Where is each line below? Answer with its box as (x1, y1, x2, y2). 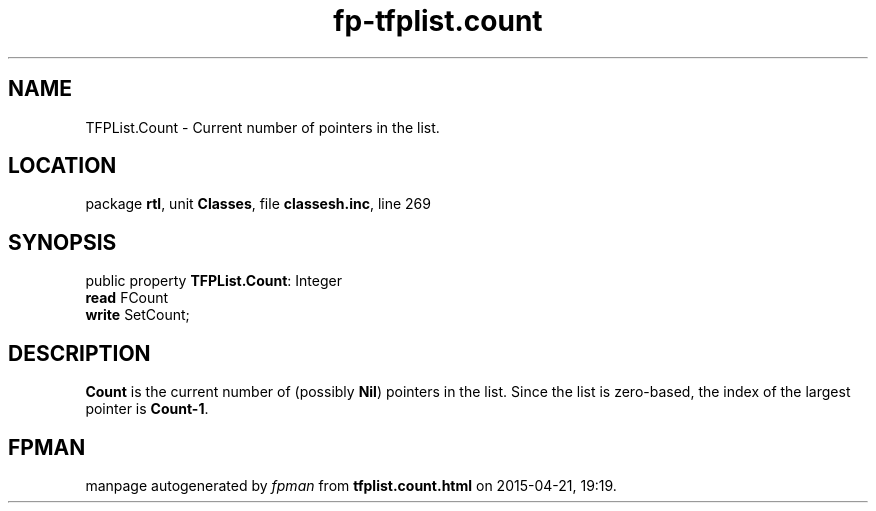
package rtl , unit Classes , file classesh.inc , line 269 (85, 195, 431, 213)
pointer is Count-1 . (85, 400, 209, 418)
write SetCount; (85, 306, 190, 324)
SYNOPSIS (8, 229, 117, 255)
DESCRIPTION (8, 340, 151, 366)
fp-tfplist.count (333, 4, 543, 38)
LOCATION (8, 153, 117, 179)
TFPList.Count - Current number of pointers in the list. (85, 118, 440, 136)
